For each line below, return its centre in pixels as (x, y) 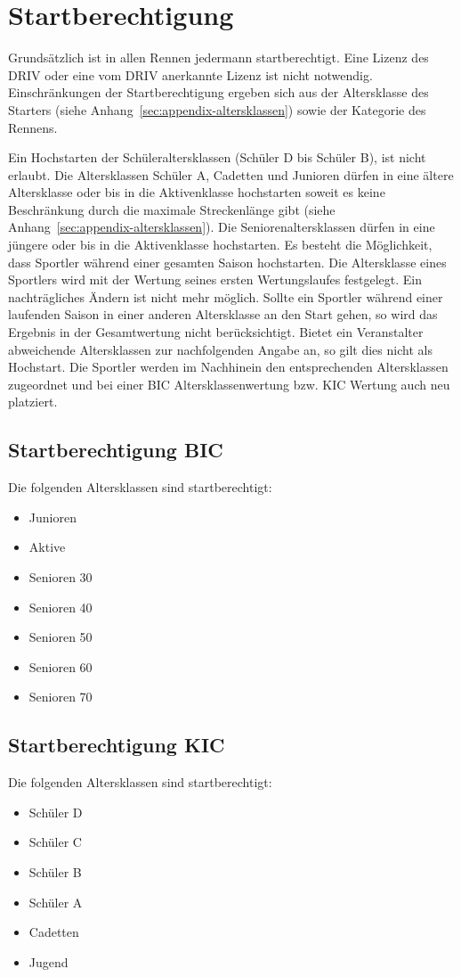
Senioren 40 (61, 607)
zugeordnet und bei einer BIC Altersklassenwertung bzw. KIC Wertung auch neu (229, 384)
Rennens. (33, 127)
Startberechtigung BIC (116, 450)
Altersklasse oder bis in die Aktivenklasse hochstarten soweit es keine (197, 192)
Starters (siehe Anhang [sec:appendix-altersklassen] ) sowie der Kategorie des (217, 109)
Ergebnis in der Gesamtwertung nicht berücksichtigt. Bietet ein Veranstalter (216, 332)
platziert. (33, 402)
